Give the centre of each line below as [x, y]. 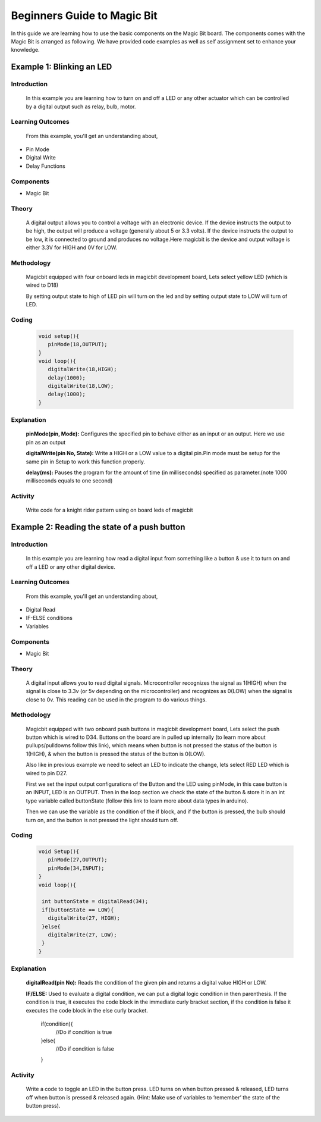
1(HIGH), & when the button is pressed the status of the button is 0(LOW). [116, 754]
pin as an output [46, 442]
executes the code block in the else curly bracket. [87, 1010]
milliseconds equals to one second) [69, 481]
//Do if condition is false [85, 1049]
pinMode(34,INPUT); [76, 868]
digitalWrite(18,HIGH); [82, 369]
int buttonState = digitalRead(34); [95, 902]
